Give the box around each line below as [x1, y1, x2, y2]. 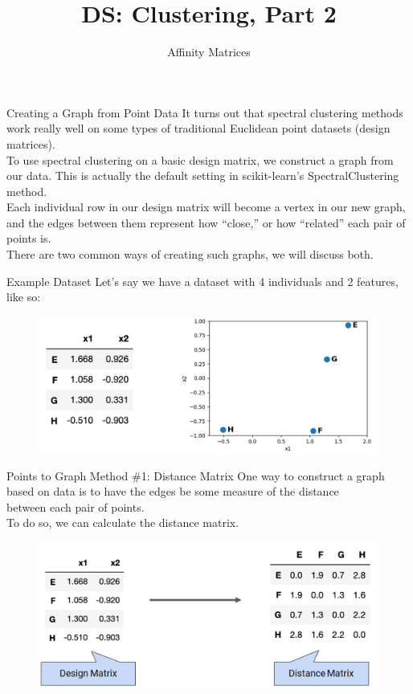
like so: [6, 288, 41, 305]
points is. [6, 230, 51, 247]
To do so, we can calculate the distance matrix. [6, 514, 239, 531]
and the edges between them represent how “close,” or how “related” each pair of [6, 214, 406, 231]
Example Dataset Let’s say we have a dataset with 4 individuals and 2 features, [6, 272, 399, 289]
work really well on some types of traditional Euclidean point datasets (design [6, 120, 391, 137]
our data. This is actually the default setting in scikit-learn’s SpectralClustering [6, 167, 399, 184]
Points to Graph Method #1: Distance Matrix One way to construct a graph [6, 467, 385, 484]
